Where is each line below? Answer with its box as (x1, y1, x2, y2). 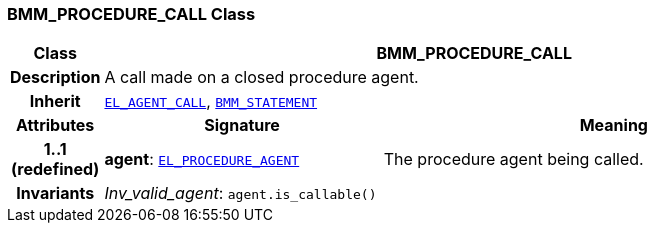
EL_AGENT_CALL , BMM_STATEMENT (104, 91, 318, 112)
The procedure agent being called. (383, 149, 644, 170)
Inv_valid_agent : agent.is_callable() (104, 183, 377, 204)
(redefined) (11, 159, 100, 180)
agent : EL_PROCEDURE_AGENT (104, 149, 300, 170)
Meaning (579, 115, 648, 136)
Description (10, 67, 101, 88)
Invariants (16, 183, 95, 204)
